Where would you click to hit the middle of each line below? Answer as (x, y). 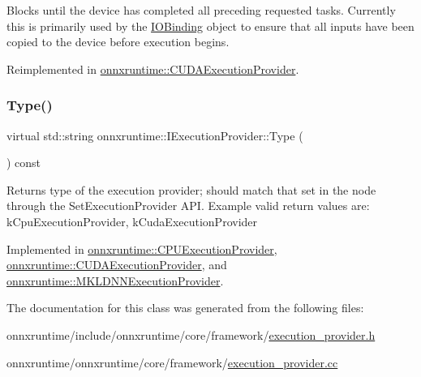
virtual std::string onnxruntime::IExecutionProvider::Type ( (155, 135)
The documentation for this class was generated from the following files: (185, 308)
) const (24, 163)
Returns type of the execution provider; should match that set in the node (191, 189)
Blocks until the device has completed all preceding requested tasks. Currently (201, 10)
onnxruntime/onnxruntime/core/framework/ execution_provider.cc (172, 362)
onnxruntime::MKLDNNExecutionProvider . (115, 280)
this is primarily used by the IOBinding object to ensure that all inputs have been (210, 26)
